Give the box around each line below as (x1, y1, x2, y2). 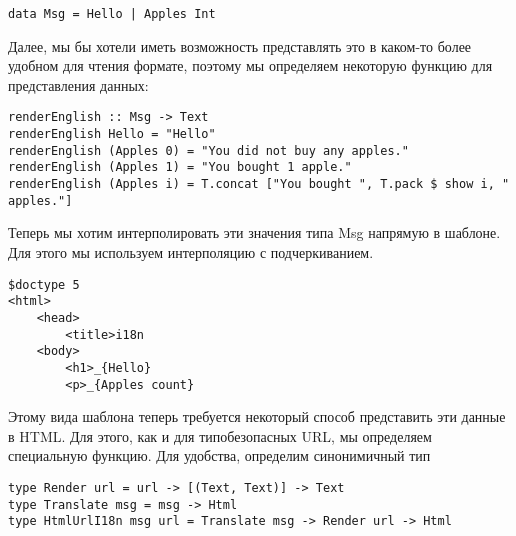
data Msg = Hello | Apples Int (8, 7, 216, 21)
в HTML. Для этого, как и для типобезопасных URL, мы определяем (8, 425, 432, 446)
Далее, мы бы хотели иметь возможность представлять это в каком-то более (8, 35, 472, 56)
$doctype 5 (8, 277, 80, 292)
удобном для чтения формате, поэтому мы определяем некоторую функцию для (8, 55, 493, 76)
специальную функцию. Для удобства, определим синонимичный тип (8, 445, 431, 466)
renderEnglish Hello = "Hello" (8, 127, 216, 142)
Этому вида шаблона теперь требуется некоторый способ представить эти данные (8, 406, 506, 427)
